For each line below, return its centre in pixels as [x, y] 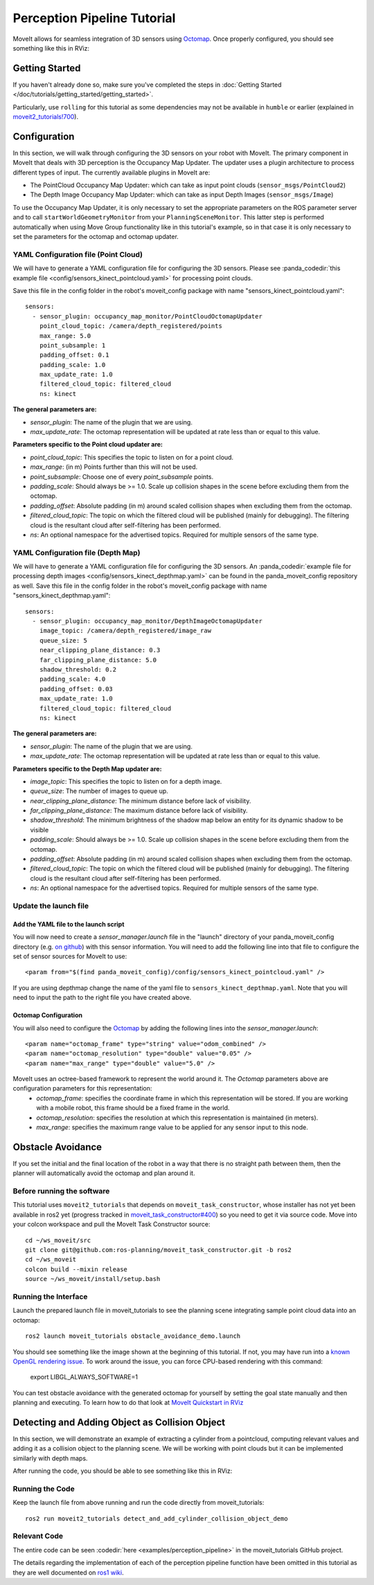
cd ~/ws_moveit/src [58, 1240]
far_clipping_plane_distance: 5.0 [98, 660]
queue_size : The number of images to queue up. [99, 791]
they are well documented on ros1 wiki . [68, 1573]
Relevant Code [38, 1536]
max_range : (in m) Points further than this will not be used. [114, 467]
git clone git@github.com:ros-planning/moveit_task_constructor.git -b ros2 [159, 1250]
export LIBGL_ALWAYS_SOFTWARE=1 [84, 1377]
